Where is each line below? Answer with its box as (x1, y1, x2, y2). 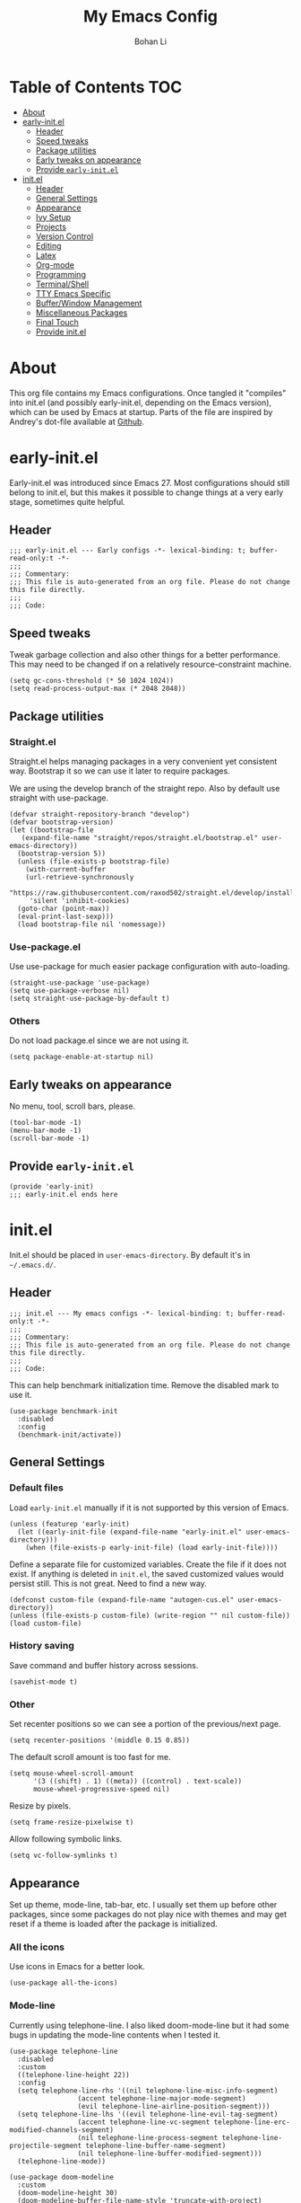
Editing (35, 240, 62, 251)
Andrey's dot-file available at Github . (9, 416, 145, 427)
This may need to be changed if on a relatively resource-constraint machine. (9, 659, 292, 670)
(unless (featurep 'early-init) (9, 1519, 130, 1528)
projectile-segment (9, 2141, 82, 2150)
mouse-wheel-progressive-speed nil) (32, 1785, 170, 1794)
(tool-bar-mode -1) (9, 1119, 82, 1128)
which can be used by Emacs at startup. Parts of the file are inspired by (9, 406, 273, 417)
